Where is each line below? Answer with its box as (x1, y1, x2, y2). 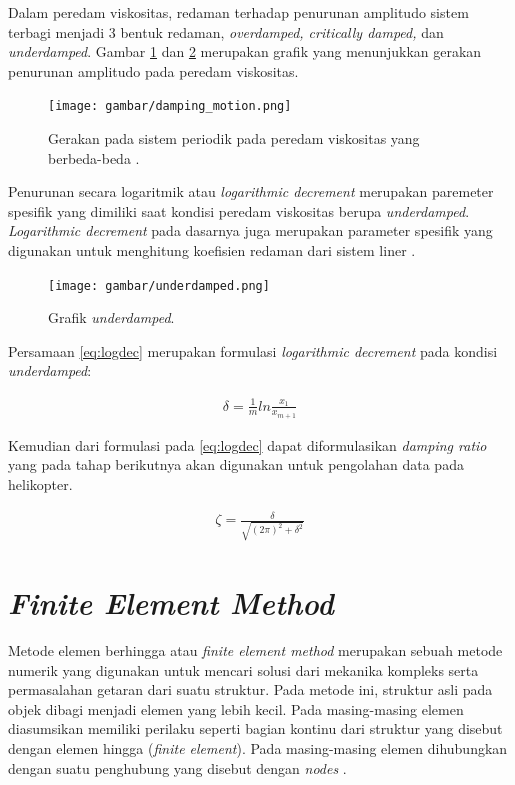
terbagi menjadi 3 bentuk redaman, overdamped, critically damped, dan (8, 21, 444, 42)
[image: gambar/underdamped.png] (48, 278, 270, 293)
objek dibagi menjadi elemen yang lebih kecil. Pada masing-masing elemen (8, 698, 464, 719)
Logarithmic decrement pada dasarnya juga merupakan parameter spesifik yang (8, 220, 493, 241)
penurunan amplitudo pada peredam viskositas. (8, 60, 299, 81)
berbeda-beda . (48, 147, 140, 168)
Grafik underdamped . (48, 307, 175, 328)
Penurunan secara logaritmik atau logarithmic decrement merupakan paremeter (8, 181, 494, 202)
